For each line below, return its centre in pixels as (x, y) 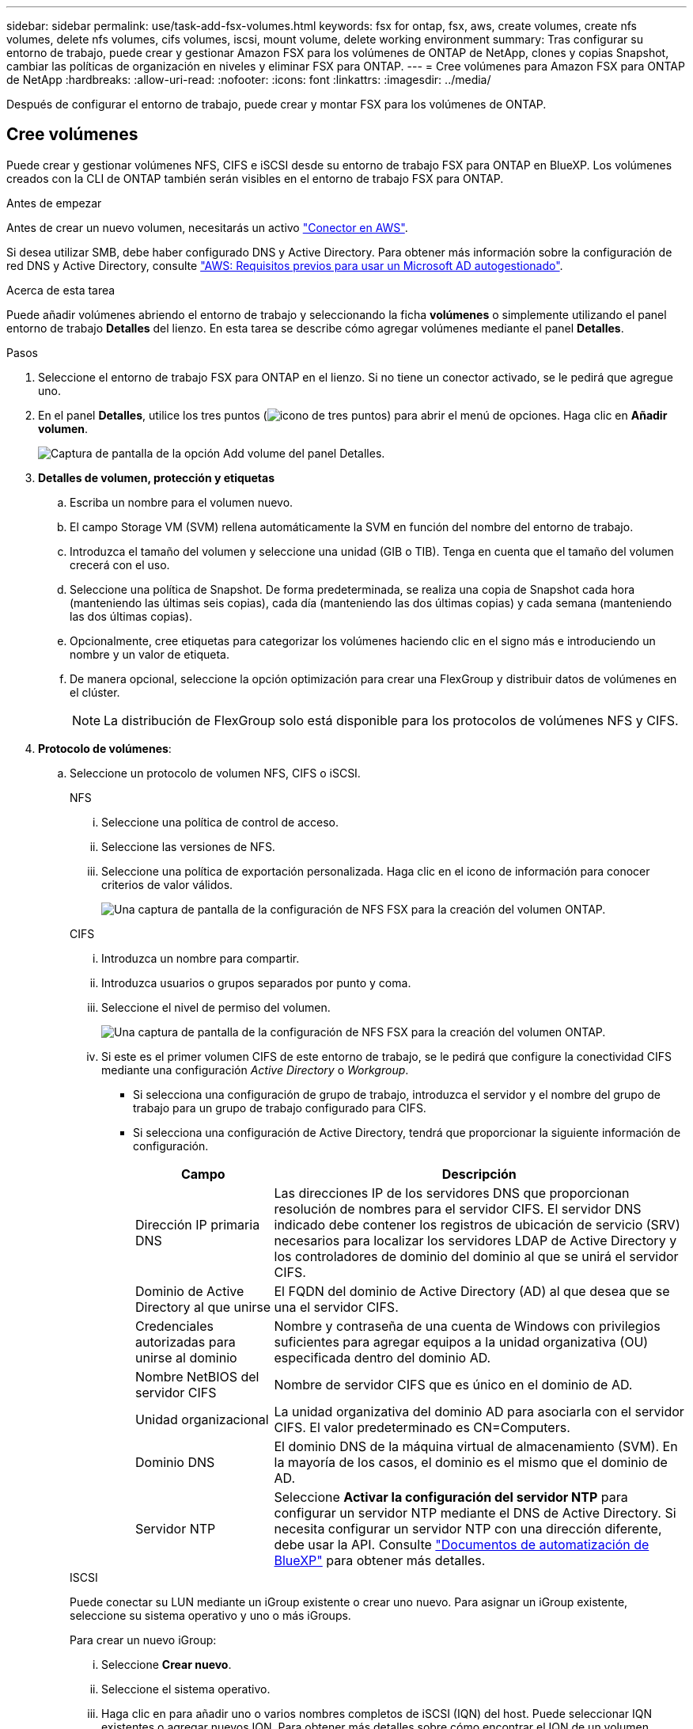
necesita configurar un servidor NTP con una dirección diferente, (468, 1528)
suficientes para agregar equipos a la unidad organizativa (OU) (461, 1341)
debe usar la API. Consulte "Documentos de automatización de (462, 1544)
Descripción (479, 1174)
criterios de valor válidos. (167, 884)
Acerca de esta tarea (61, 290)
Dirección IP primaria (198, 1224)
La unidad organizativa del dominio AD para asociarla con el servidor (479, 1411)
